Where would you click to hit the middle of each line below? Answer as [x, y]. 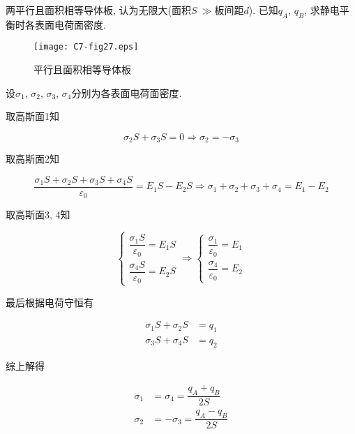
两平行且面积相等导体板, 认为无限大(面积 [98, 10]
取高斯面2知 [32, 159]
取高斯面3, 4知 [38, 215]
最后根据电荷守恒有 [50, 302]
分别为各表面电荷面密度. [127, 92]
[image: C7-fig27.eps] [86, 47]
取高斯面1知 [32, 116]
